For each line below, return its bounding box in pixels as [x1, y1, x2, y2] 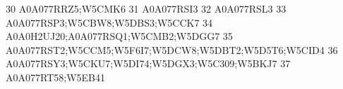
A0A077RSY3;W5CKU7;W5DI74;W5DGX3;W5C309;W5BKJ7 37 [6, 56, 291, 71]
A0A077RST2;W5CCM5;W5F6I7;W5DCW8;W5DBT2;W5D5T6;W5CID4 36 [6, 42, 338, 57]
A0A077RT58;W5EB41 [6, 69, 105, 84]
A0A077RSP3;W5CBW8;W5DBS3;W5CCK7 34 [6, 15, 213, 29]
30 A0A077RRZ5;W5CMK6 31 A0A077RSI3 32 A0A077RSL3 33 [6, 1, 287, 15]
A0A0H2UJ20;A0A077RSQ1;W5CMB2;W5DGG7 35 [6, 29, 233, 43]
